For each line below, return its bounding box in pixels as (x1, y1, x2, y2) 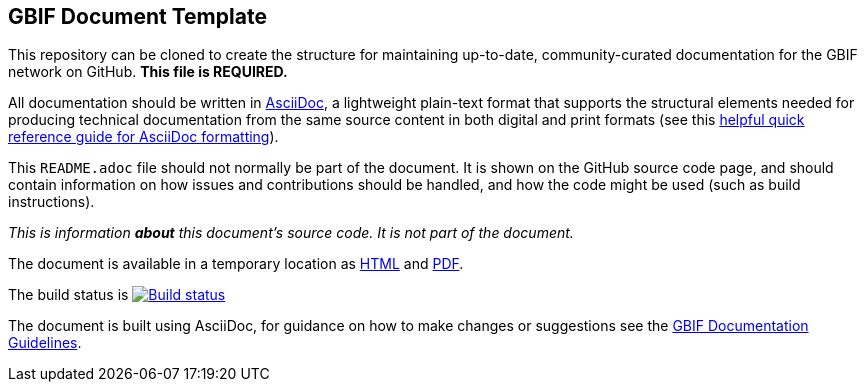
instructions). (8, 193, 95, 211)
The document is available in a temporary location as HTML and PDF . (8, 255, 464, 273)
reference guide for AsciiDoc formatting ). (8, 128, 279, 146)
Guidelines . (8, 334, 82, 352)
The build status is (8, 286, 129, 304)
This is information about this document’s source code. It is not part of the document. (8, 224, 574, 242)
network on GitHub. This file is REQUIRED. (8, 63, 288, 81)
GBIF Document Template (8, 4, 267, 29)
